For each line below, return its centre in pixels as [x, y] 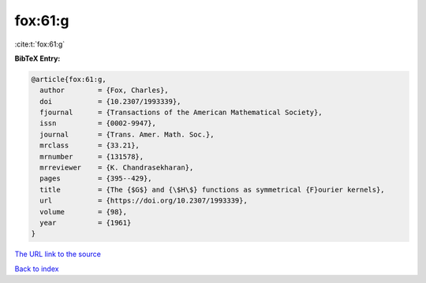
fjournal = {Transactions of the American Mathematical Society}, [181, 113]
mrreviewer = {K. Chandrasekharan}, [117, 168]
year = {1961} [86, 223]
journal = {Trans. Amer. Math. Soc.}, [127, 134]
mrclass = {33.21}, [90, 145]
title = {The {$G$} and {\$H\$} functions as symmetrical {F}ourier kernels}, [213, 190]
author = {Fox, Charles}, [104, 90]
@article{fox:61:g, [69, 79]
